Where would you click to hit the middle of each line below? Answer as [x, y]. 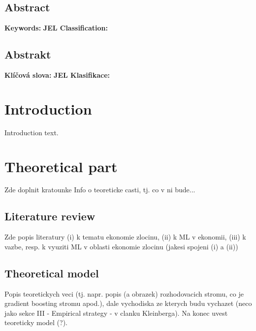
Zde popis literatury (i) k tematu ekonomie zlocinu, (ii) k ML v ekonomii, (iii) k [125, 237]
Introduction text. [32, 132]
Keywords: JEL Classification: [56, 28]
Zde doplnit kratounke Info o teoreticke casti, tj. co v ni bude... [100, 190]
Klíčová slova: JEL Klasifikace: [57, 75]
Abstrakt [28, 54]
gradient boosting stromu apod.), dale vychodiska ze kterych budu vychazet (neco [128, 303]
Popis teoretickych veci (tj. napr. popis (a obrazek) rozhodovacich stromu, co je [124, 293]
